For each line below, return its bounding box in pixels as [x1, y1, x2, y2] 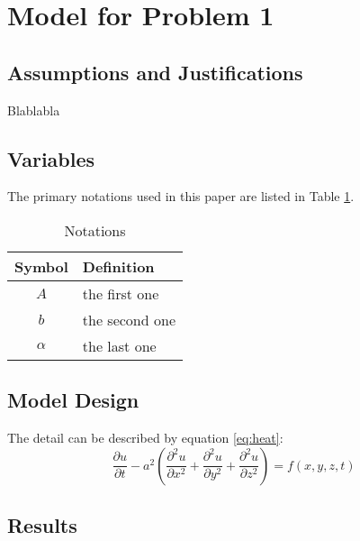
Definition [82, 255, 155, 277]
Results [7, 511, 77, 539]
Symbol [14, 255, 68, 277]
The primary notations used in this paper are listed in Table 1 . [7, 187, 355, 206]
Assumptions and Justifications [7, 58, 303, 86]
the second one [82, 308, 175, 330]
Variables [7, 144, 95, 172]
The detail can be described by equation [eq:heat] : [7, 428, 283, 447]
